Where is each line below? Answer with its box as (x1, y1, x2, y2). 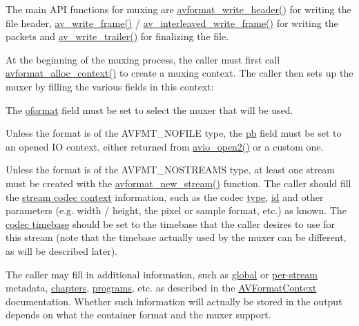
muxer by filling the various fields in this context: (6, 79, 214, 93)
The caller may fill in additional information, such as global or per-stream (6, 267, 318, 281)
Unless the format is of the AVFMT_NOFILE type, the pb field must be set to (6, 126, 342, 140)
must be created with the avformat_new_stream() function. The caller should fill (6, 175, 351, 190)
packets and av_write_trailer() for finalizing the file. (6, 29, 229, 44)
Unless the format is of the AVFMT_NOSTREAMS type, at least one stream (6, 162, 336, 177)
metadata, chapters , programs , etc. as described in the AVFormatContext (6, 280, 317, 295)
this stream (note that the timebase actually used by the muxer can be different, (6, 230, 347, 245)
